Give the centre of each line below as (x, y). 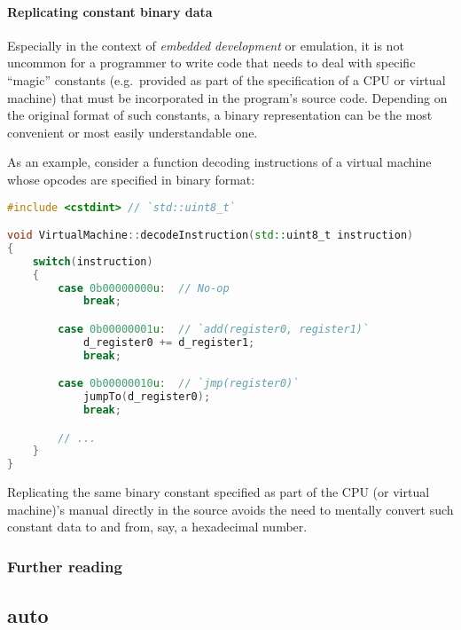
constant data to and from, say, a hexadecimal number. (157, 527)
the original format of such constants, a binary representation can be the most (220, 115)
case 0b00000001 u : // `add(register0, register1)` (214, 329)
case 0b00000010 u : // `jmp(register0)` (179, 384)
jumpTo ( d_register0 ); (147, 397)
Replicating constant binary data (110, 11)
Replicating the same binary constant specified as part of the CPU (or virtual (219, 492)
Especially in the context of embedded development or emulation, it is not (206, 45)
